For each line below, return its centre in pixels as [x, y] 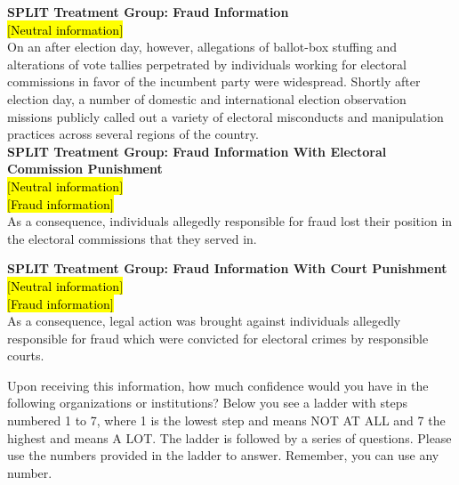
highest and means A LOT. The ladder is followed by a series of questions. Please [229, 437]
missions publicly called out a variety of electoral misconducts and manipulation [225, 116]
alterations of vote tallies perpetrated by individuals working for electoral [207, 64]
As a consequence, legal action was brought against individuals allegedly [204, 321]
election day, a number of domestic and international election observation [207, 98]
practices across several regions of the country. [133, 134]
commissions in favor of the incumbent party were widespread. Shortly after [214, 81]
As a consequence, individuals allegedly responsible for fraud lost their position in [230, 221]
